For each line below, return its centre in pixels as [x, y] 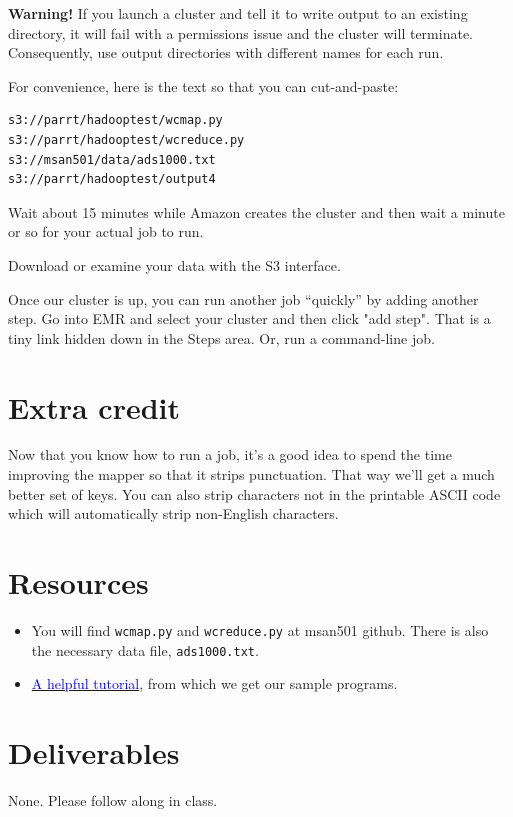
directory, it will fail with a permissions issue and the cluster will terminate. [240, 32]
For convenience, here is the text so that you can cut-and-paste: [203, 85]
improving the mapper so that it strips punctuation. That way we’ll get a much [251, 474]
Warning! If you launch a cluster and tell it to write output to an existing [238, 13]
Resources [78, 582]
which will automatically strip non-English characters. [173, 513]
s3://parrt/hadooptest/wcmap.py [115, 120]
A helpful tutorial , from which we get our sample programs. [214, 683]
